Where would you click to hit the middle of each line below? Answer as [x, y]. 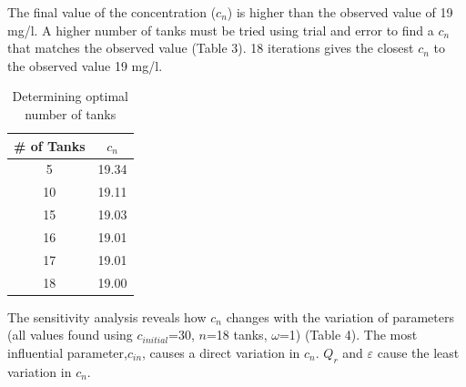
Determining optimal [70, 96]
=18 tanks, [237, 335]
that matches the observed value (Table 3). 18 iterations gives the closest [211, 48]
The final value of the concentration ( [112, 12]
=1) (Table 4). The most [348, 335]
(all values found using [70, 335]
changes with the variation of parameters [340, 316]
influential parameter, [67, 352]
